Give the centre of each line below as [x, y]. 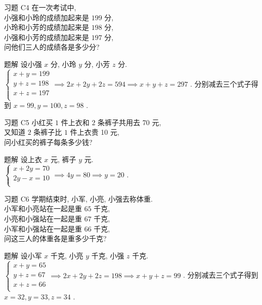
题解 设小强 [23, 64]
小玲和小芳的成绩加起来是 [47, 27]
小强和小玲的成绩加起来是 [47, 17]
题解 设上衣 [23, 159]
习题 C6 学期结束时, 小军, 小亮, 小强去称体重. [78, 198]
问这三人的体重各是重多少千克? [55, 238]
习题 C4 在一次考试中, [40, 7]
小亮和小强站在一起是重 [43, 218]
